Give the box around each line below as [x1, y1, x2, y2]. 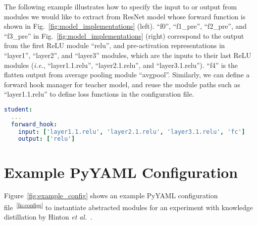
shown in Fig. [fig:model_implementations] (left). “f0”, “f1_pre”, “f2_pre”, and [4, 21, 247, 31]
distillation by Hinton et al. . [4, 212, 93, 222]
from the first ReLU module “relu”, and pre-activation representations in [4, 40, 225, 51]
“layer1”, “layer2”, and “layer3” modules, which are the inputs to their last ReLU [4, 50, 252, 60]
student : [4, 106, 33, 113]
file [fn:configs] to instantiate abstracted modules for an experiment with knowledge [4, 201, 253, 212]
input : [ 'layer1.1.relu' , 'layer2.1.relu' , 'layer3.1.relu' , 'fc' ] [18, 128, 245, 135]
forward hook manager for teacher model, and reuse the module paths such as [4, 79, 240, 89]
